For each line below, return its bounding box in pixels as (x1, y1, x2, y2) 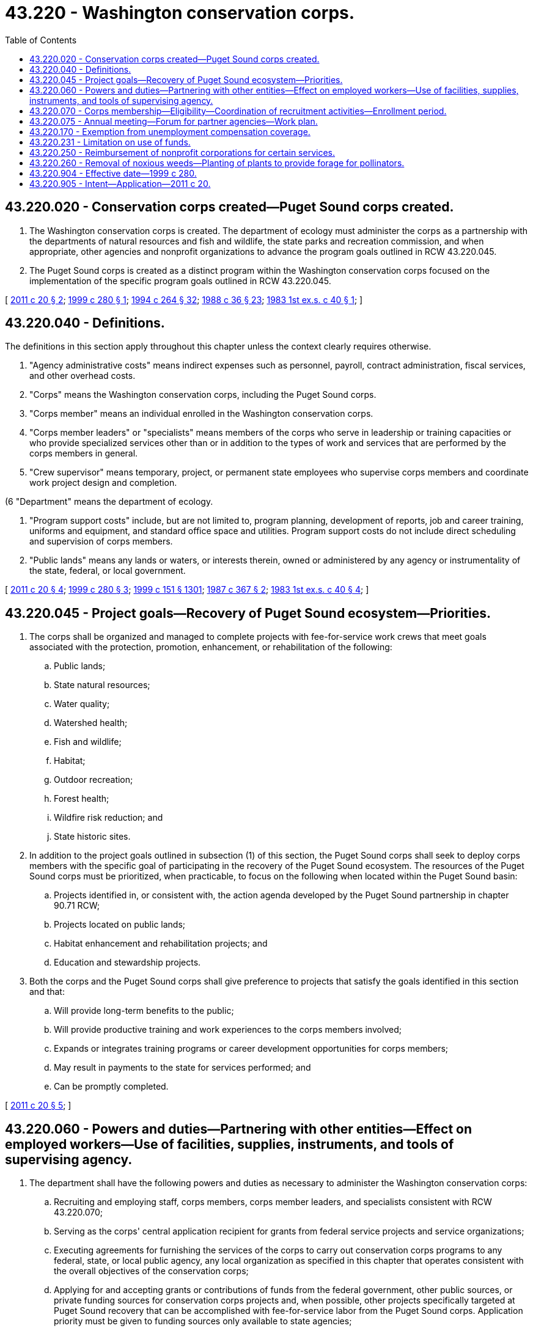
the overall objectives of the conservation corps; (54, 1266, 249, 1277)
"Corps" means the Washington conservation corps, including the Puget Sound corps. (29, 389, 377, 400)
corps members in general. (29, 448, 138, 459)
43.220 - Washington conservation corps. (5, 2, 355, 23)
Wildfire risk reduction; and (54, 812, 163, 823)
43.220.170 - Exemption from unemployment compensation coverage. (29, 126, 311, 137)
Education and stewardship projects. (54, 957, 201, 968)
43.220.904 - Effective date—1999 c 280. (29, 167, 197, 178)
